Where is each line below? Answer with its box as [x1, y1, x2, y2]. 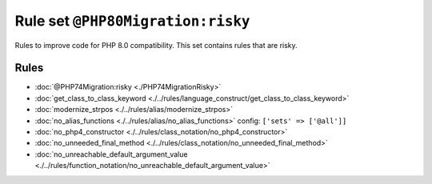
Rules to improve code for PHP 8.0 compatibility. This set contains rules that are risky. [14, 40, 298, 50]
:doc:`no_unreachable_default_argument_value [34, 149, 188, 159]
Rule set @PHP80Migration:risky [14, 12, 250, 30]
